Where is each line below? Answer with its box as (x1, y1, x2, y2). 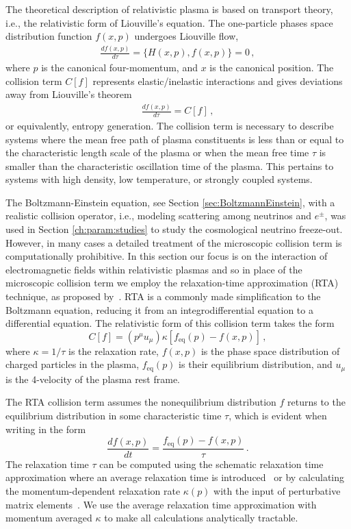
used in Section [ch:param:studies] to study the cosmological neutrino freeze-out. (5, 222, 343, 236)
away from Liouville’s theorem (5, 87, 132, 101)
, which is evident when (229, 408, 327, 423)
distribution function (5, 29, 92, 43)
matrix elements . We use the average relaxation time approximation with (5, 497, 317, 511)
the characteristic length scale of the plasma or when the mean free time (5, 145, 309, 160)
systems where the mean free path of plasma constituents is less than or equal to (5, 132, 344, 146)
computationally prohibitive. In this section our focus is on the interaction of (5, 249, 328, 263)
